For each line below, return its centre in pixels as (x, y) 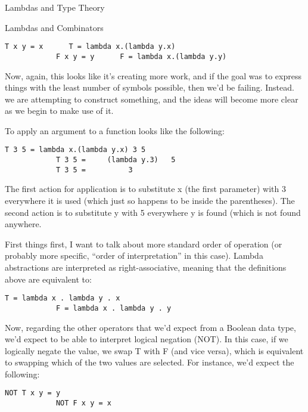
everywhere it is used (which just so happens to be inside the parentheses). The (150, 201)
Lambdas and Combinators (54, 27)
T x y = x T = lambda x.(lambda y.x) (90, 47)
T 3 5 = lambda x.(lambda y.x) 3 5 (75, 150)
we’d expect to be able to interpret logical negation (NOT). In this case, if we (147, 339)
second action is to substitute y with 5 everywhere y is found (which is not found (153, 212)
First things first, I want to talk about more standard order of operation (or (144, 244)
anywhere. (23, 224)
